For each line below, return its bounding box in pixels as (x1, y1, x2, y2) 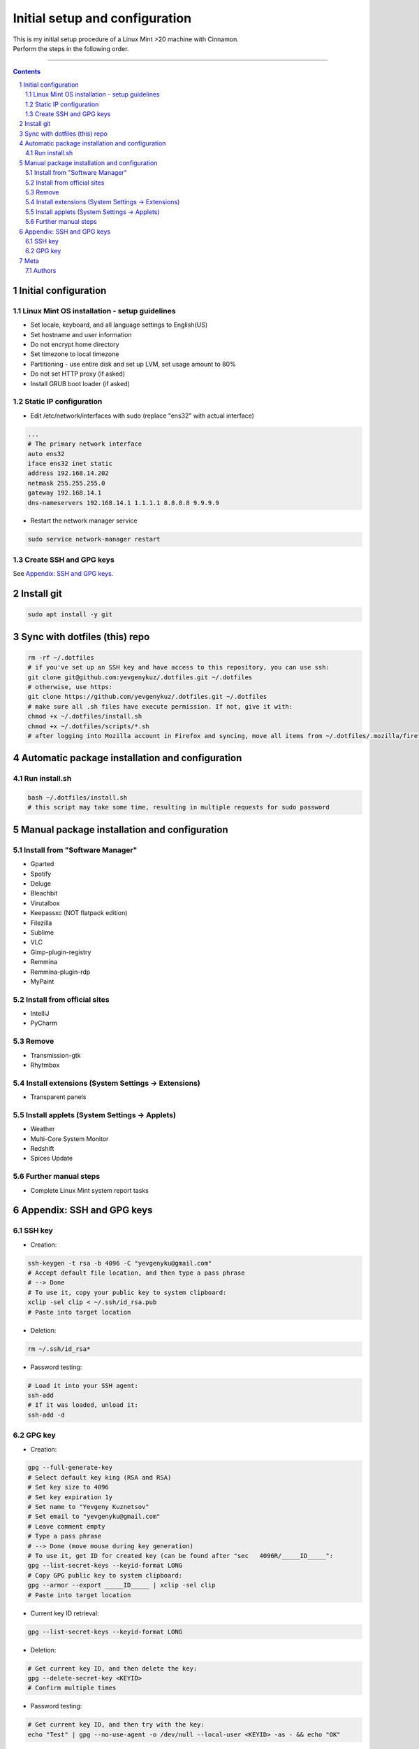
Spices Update (30, 1154, 73, 1163)
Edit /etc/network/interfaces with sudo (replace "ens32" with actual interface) (30, 411, 255, 420)
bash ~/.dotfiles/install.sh (27, 794, 128, 802)
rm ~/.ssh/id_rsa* (27, 1345, 91, 1353)
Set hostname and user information (30, 330, 132, 339)
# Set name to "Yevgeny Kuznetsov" (27, 1503, 149, 1511)
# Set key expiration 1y (27, 1493, 113, 1501)
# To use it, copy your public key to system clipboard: (27, 1288, 227, 1296)
